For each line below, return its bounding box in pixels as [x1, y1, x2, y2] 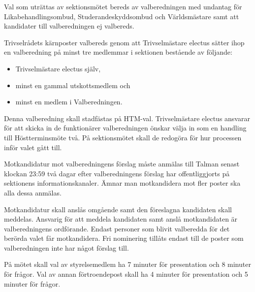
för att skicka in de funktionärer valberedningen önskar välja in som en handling [4, 123, 247, 133]
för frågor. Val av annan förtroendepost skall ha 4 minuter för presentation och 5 [4, 269, 248, 279]
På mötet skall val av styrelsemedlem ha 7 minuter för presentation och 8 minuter [4, 259, 251, 269]
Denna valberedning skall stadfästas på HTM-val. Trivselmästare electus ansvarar [4, 113, 250, 123]
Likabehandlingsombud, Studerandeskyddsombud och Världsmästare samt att [4, 11, 239, 21]
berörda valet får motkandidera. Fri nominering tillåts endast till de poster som [4, 233, 244, 243]
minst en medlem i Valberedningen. [15, 97, 123, 107]
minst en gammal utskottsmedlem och [15, 80, 130, 90]
